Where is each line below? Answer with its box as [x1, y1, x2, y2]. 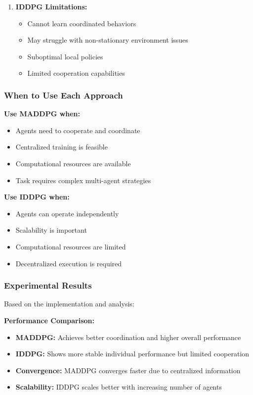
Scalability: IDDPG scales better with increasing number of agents [15, 382, 222, 392]
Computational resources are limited [15, 241, 126, 251]
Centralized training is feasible [15, 142, 108, 152]
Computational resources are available [15, 158, 131, 168]
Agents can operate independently [15, 208, 119, 218]
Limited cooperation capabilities [27, 68, 125, 78]
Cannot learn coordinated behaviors [27, 18, 136, 28]
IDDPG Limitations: [15, 1, 87, 11]
